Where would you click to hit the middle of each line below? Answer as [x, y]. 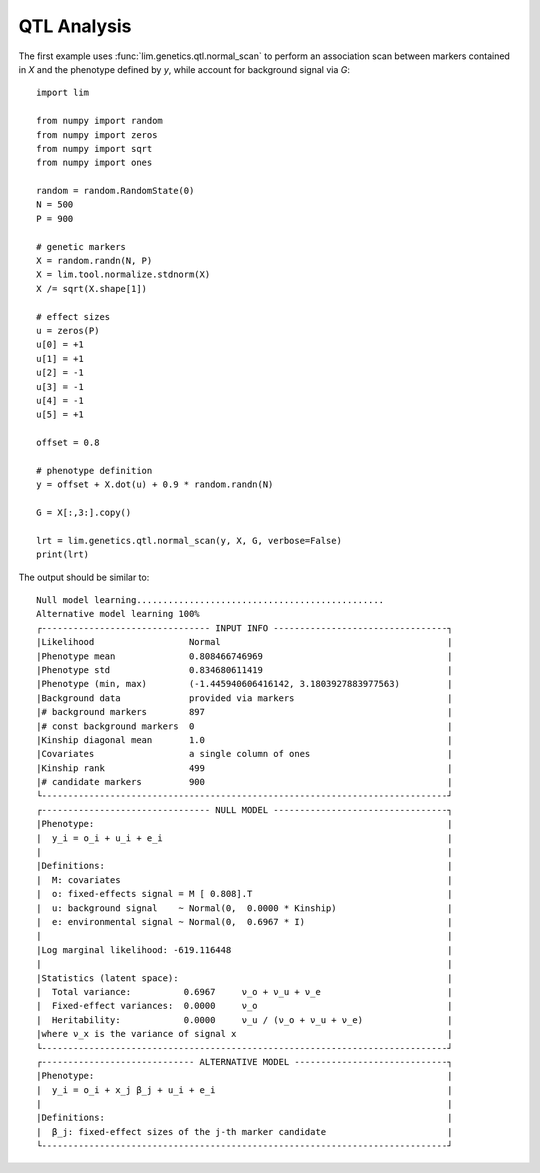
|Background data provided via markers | [244, 698]
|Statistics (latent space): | [244, 978]
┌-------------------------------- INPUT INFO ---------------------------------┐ [244, 628]
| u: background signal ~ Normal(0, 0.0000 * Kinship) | [244, 908]
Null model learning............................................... [210, 600]
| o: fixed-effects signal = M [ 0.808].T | [244, 894]
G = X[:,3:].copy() [84, 513]
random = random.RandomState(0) [115, 191]
